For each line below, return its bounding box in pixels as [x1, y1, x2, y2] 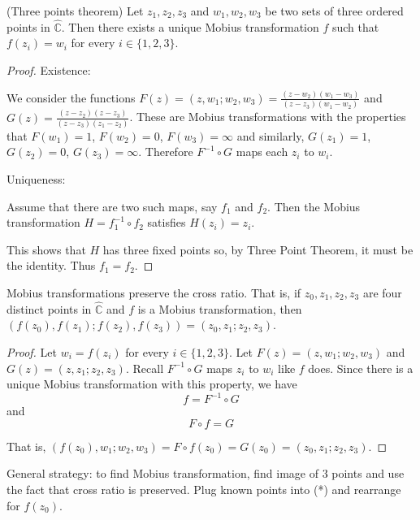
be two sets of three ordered [265, 2, 404, 19]
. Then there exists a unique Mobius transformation [61, 18, 319, 35]
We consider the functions [6, 89, 136, 106]
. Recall [125, 359, 164, 376]
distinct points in [6, 300, 92, 317]
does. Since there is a [308, 359, 414, 376]
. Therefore [138, 143, 193, 160]
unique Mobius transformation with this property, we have [6, 375, 297, 392]
